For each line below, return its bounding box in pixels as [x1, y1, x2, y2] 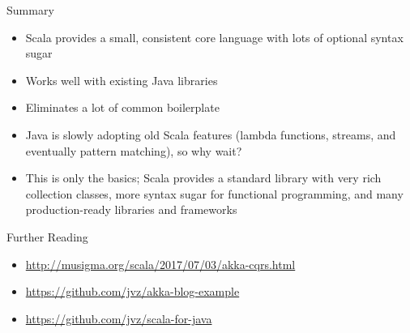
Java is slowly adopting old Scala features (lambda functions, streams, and [25, 126, 396, 143]
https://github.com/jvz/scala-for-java [25, 310, 212, 327]
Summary [6, 2, 54, 18]
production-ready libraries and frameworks [25, 201, 237, 218]
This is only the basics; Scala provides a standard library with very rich [25, 169, 382, 186]
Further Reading [6, 228, 88, 245]
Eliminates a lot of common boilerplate [25, 99, 220, 116]
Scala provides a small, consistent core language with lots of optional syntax [25, 28, 404, 45]
